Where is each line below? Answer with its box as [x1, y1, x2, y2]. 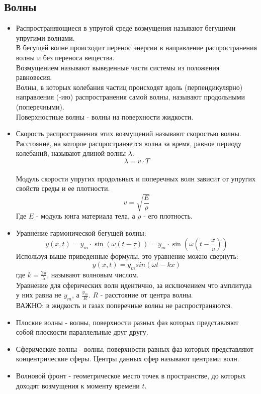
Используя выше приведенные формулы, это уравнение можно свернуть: [16, 251, 238, 261]
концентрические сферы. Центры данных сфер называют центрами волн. [16, 353, 239, 364]
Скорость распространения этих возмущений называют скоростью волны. [16, 128, 241, 139]
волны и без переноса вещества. [16, 52, 115, 62]
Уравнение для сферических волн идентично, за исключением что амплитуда [16, 279, 252, 290]
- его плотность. [143, 211, 193, 221]
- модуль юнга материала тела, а [36, 211, 135, 221]
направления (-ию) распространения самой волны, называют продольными [16, 91, 245, 102]
